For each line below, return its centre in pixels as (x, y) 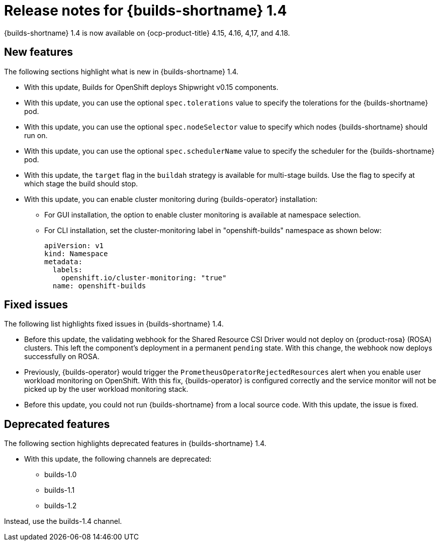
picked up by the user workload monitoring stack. (106, 389)
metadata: (63, 261)
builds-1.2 (61, 506)
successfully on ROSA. (62, 357)
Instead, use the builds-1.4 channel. (63, 521)
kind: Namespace (76, 253)
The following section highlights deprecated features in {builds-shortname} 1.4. (135, 444)
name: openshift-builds (99, 286)
